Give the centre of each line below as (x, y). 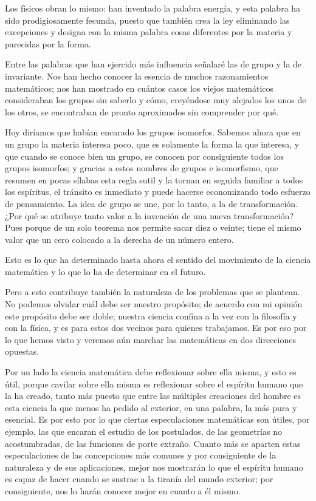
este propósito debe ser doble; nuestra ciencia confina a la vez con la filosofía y (151, 315)
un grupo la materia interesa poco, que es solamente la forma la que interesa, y (152, 144)
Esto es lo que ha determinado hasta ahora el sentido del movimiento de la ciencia (158, 260)
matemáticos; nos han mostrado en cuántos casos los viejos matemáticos (139, 88)
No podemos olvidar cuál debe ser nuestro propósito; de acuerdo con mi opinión (154, 304)
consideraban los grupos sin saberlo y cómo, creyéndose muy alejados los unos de (156, 100)
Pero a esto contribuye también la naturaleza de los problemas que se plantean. (153, 292)
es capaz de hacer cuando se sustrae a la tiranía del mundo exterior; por (139, 479)
